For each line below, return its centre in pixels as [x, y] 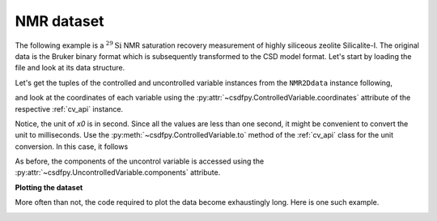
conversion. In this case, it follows [72, 147]
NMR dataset [59, 21]
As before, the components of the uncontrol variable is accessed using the [140, 161]
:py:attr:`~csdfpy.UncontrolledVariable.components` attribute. [118, 172]
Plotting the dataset [49, 187]
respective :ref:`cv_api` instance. [69, 108]
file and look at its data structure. [70, 68]
